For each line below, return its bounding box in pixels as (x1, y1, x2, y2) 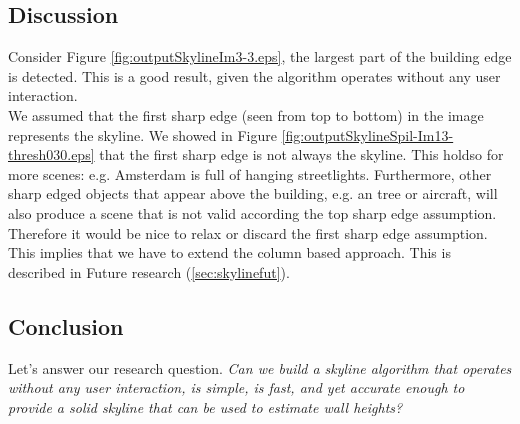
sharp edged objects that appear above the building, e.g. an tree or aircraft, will (8, 183, 498, 204)
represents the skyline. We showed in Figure (8, 124, 277, 145)
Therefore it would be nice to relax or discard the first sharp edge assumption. (8, 222, 488, 243)
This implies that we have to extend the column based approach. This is (8, 242, 451, 263)
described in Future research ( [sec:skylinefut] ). (8, 261, 290, 282)
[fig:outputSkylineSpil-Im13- (281, 124, 454, 145)
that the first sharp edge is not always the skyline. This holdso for (99, 144, 504, 165)
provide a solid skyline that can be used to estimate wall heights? (8, 396, 403, 417)
